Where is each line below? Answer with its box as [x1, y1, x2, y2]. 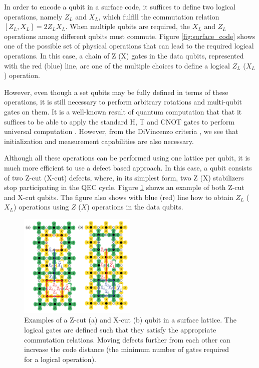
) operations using [14, 201, 69, 212]
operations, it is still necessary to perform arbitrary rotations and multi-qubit [4, 96, 242, 107]
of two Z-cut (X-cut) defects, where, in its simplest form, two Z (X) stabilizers [4, 172, 244, 182]
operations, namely [4, 11, 63, 21]
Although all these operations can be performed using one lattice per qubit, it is [4, 152, 250, 163]
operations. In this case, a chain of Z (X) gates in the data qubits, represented [4, 50, 244, 60]
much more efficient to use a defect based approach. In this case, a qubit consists [4, 162, 252, 172]
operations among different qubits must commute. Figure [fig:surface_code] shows [4, 30, 255, 41]
